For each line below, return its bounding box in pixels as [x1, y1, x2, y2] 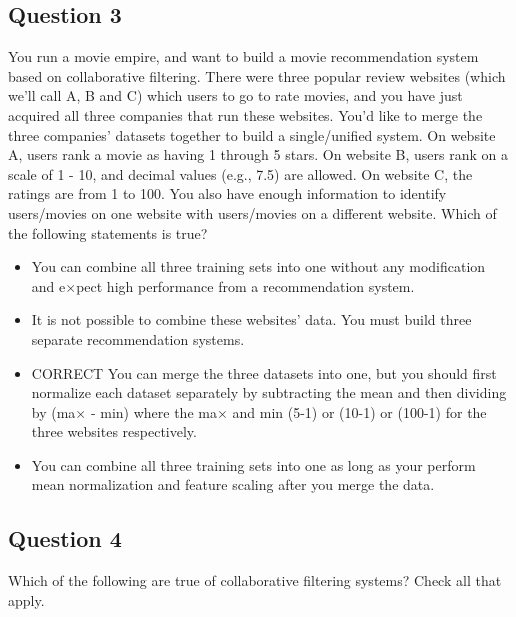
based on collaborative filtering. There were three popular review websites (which [8, 65, 506, 86]
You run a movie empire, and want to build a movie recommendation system [8, 46, 479, 67]
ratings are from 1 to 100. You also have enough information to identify [8, 183, 447, 204]
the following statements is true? [8, 222, 208, 243]
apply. [8, 589, 45, 610]
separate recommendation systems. [31, 328, 245, 349]
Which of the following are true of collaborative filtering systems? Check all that [8, 570, 502, 591]
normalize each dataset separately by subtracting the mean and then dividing [31, 382, 507, 403]
